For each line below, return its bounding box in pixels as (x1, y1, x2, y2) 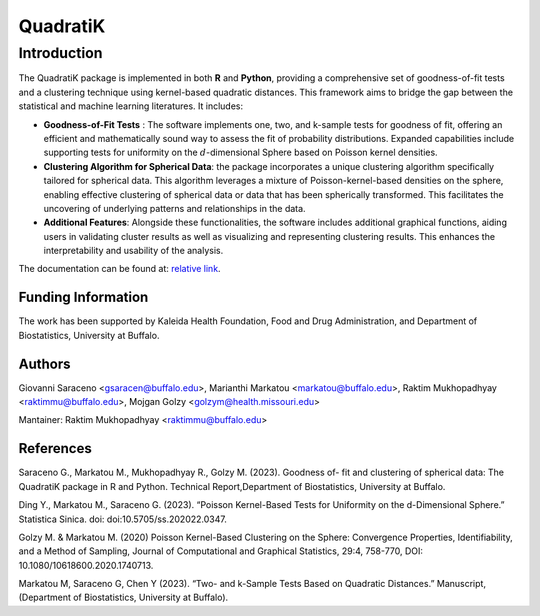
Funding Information (18, 289, 149, 306)
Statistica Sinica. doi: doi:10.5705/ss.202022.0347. (18, 513, 227, 525)
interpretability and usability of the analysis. (43, 245, 224, 257)
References (18, 440, 92, 457)
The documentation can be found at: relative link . (18, 263, 221, 275)
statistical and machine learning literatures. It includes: (18, 100, 244, 112)
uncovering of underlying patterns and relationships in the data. (43, 202, 306, 214)
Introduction (18, 44, 103, 62)
